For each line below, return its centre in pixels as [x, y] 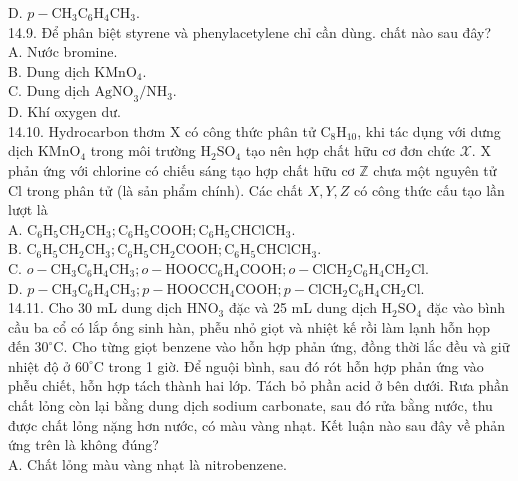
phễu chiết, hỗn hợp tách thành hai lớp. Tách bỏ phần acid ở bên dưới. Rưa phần [258, 385]
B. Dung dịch [49, 70]
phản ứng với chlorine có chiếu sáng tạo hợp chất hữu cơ [181, 169]
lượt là [28, 209]
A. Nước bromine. [63, 51]
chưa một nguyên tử [435, 169]
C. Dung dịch [49, 90]
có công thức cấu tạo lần [429, 189]
